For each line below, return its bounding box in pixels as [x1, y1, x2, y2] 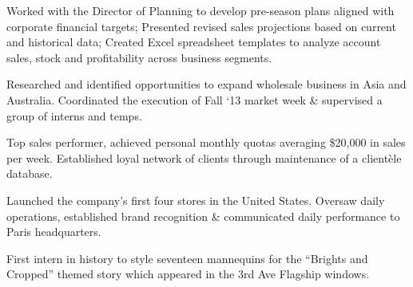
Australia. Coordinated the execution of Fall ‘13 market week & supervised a [6, 91, 383, 108]
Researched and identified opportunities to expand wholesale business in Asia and [6, 76, 407, 92]
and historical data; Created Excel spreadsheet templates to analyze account [6, 33, 381, 50]
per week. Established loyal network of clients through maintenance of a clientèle [6, 149, 402, 166]
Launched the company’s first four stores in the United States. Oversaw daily [6, 191, 385, 208]
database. [6, 165, 53, 182]
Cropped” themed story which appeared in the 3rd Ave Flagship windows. [6, 265, 370, 282]
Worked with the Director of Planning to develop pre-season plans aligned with [6, 2, 395, 18]
